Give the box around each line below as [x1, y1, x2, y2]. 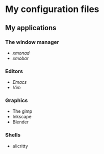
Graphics [5, 97, 28, 104]
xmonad [12, 50, 30, 56]
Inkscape [12, 114, 31, 120]
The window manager [5, 39, 59, 46]
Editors [5, 68, 23, 75]
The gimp [12, 108, 32, 114]
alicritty [12, 143, 28, 149]
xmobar [12, 55, 29, 61]
